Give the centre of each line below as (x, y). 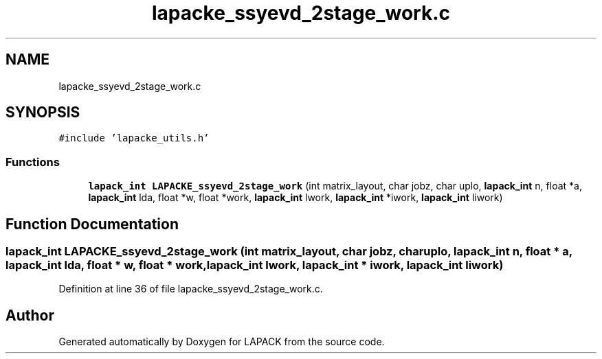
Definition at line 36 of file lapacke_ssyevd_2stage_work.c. (191, 289)
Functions (33, 162)
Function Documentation (92, 224)
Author (30, 315)
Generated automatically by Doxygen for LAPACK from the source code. (222, 342)
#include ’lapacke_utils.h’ (134, 138)
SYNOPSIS (43, 113)
